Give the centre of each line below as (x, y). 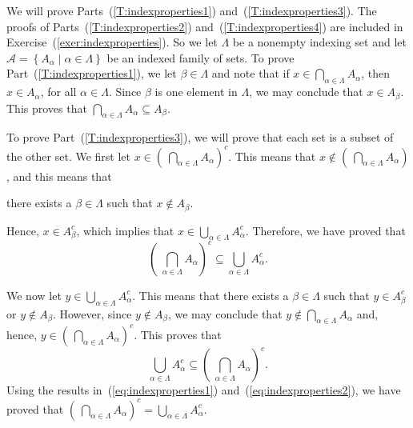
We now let (34, 295)
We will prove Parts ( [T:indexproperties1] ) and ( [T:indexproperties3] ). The (192, 10)
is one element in (196, 92)
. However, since (92, 313)
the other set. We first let (68, 156)
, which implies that (125, 230)
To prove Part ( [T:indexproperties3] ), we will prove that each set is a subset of (200, 137)
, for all (58, 92)
